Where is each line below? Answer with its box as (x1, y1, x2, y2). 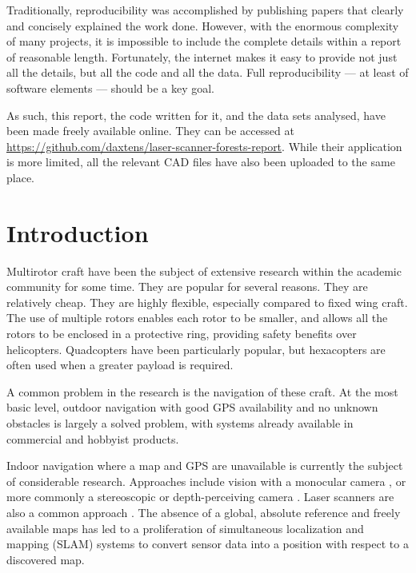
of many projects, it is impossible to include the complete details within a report (6, 33, 402, 50)
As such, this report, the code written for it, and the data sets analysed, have (6, 106, 386, 123)
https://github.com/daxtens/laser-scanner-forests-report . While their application (6, 137, 402, 154)
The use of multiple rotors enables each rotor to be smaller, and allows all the (6, 309, 388, 326)
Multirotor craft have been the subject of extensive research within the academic (6, 262, 402, 279)
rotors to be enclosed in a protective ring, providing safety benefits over (6, 325, 357, 342)
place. (6, 169, 34, 185)
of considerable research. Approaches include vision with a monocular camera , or (6, 472, 406, 489)
